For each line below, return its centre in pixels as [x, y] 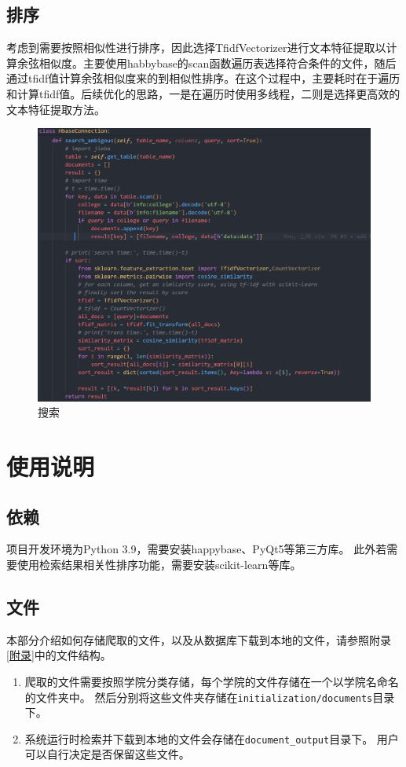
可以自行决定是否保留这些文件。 [107, 754]
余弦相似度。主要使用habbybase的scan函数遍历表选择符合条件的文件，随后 [207, 62]
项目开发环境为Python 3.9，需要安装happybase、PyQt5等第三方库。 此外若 [197, 549]
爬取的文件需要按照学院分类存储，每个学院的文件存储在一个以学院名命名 [212, 681]
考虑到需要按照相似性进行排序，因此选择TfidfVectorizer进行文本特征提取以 [196, 48]
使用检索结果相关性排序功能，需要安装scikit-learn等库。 [159, 564]
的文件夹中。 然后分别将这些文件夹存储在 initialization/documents [199, 697]
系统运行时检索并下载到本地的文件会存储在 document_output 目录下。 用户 [212, 738]
